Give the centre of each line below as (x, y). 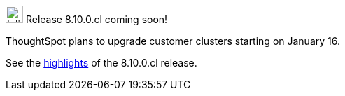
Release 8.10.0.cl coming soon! (97, 19)
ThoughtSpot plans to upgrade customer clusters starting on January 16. (173, 41)
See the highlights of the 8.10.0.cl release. (101, 63)
